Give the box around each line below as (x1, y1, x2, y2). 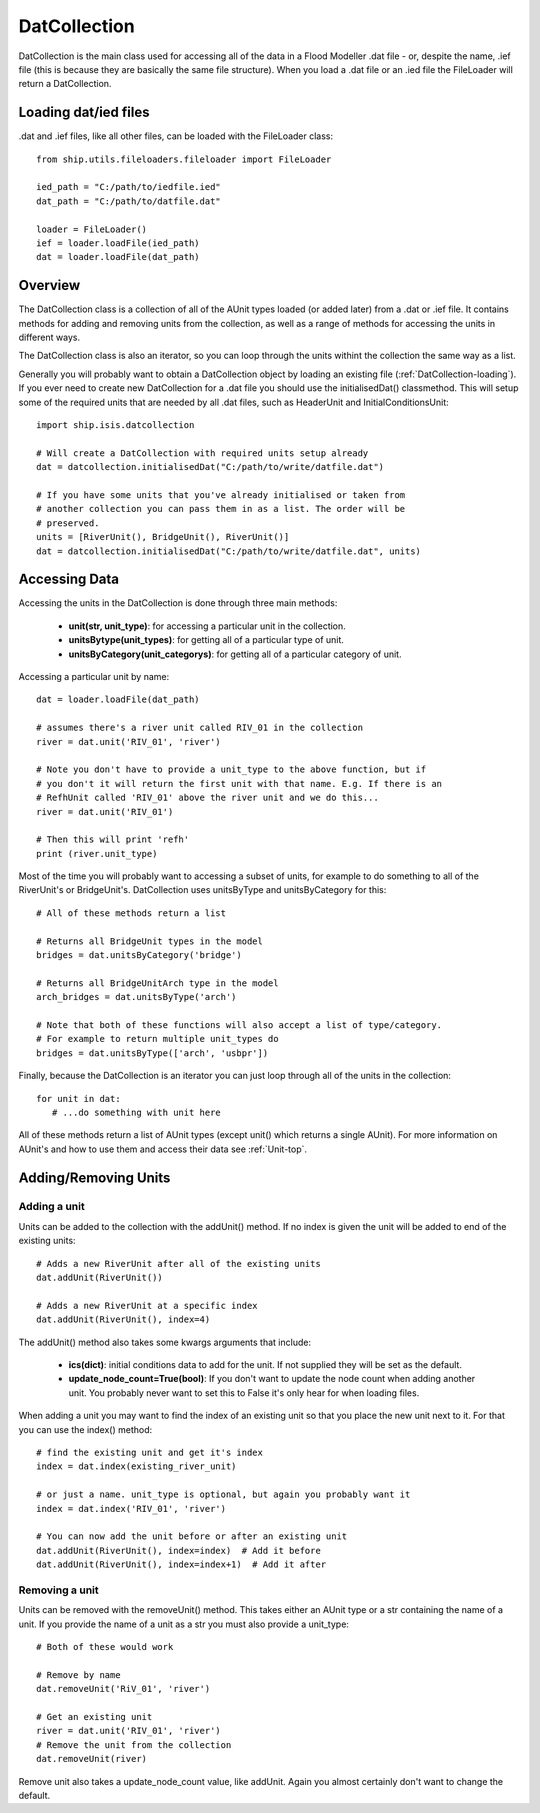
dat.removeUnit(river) (36, 1753, 148, 1765)
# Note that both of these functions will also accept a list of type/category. (36, 1019, 443, 1030)
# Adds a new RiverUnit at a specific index (36, 1300, 259, 1311)
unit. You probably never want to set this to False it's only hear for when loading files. (68, 1386, 420, 1399)
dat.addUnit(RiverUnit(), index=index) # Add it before (36, 1545, 322, 1556)
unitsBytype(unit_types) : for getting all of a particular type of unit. (68, 634, 345, 646)
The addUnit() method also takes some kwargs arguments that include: (18, 1336, 312, 1348)
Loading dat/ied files (18, 104, 150, 121)
